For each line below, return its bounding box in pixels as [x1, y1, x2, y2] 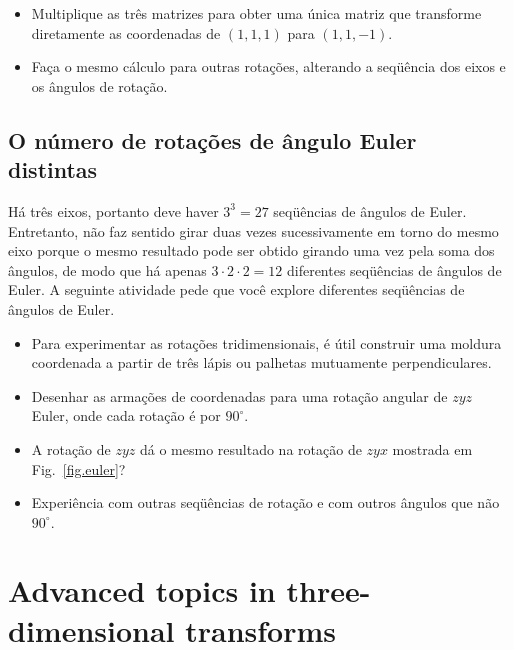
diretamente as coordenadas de [31, 22, 221, 43]
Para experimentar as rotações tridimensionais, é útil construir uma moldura [31, 332, 502, 353]
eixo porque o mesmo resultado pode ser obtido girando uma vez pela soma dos [8, 240, 495, 261]
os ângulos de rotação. [31, 75, 168, 96]
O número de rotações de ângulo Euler [8, 124, 417, 155]
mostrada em [392, 438, 473, 459]
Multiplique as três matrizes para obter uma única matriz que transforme [31, 3, 482, 23]
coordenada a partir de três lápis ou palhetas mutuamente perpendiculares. [31, 352, 492, 373]
